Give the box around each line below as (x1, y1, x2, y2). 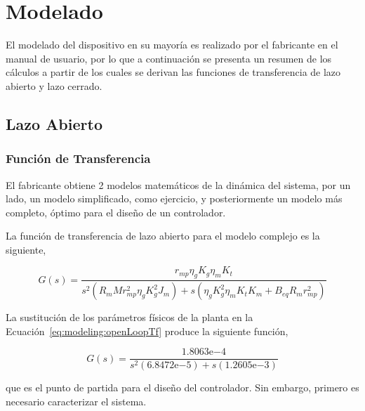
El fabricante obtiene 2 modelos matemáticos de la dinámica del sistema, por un (6, 177, 351, 192)
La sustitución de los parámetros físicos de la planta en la (6, 310, 253, 325)
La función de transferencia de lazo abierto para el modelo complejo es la (6, 228, 320, 243)
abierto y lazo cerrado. (6, 78, 102, 93)
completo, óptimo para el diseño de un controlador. (6, 204, 226, 219)
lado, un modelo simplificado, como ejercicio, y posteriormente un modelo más (6, 191, 343, 206)
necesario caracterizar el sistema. (6, 393, 147, 408)
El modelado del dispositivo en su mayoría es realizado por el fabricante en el (6, 37, 338, 52)
